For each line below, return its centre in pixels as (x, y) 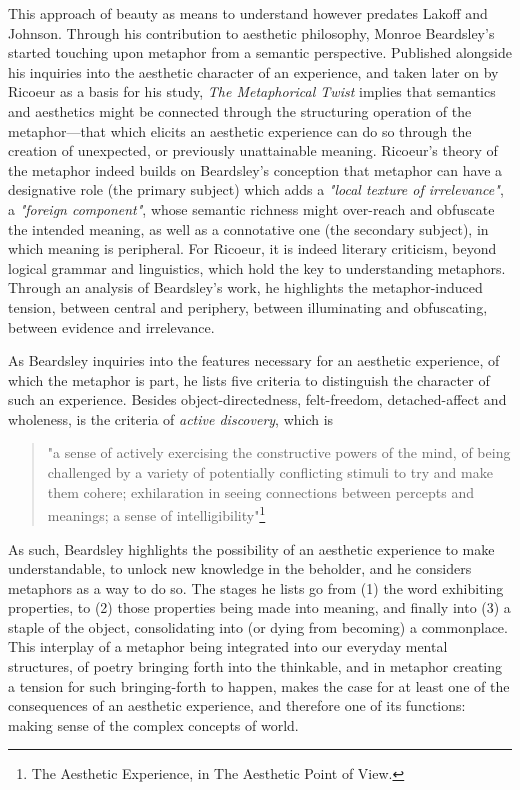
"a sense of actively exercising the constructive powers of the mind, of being (279, 452)
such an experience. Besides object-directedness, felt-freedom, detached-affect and (257, 399)
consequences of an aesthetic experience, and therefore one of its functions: (237, 705)
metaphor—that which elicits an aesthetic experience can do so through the (240, 130)
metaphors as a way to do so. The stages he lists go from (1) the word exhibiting (256, 587)
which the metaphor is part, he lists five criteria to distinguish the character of (249, 379)
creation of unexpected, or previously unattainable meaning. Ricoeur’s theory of (253, 150)
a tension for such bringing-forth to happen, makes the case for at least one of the (259, 685)
